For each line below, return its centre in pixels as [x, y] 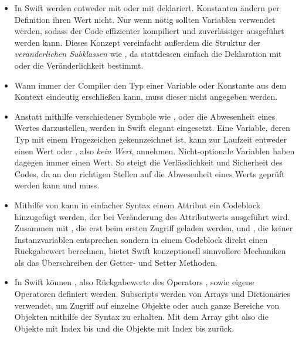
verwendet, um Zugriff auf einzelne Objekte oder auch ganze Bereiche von [147, 305]
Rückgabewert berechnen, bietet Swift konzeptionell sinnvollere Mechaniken [150, 251]
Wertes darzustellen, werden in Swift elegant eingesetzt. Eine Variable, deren [152, 128]
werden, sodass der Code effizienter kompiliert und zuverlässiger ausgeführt [149, 31]
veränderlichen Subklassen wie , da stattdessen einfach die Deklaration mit [148, 54]
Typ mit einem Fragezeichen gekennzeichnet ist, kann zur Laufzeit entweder [151, 139]
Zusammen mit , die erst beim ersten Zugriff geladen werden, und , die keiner [154, 228]
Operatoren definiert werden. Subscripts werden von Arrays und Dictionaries [152, 294]
